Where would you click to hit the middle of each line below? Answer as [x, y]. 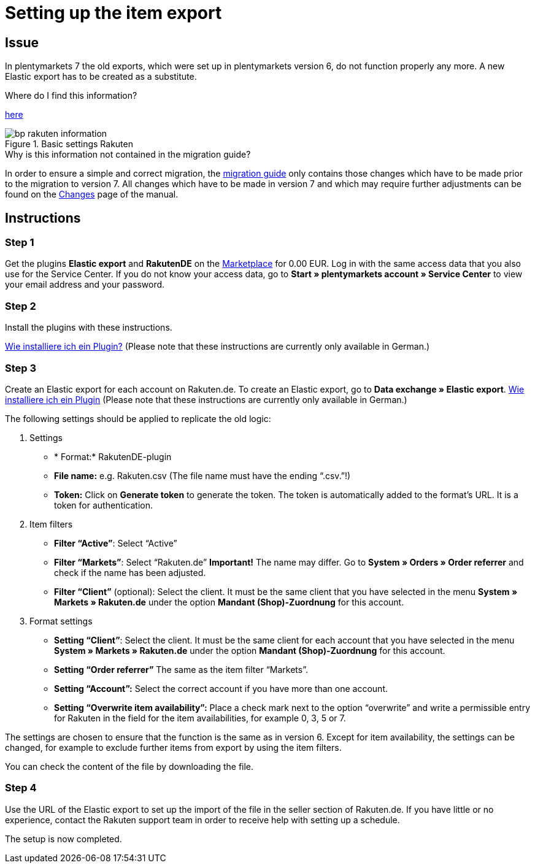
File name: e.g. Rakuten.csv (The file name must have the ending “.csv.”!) [202, 475]
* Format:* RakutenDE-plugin [113, 456]
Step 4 [21, 788]
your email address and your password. [85, 285]
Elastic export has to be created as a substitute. [101, 77]
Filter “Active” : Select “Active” [116, 543]
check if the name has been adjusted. [130, 572]
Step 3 [21, 368]
